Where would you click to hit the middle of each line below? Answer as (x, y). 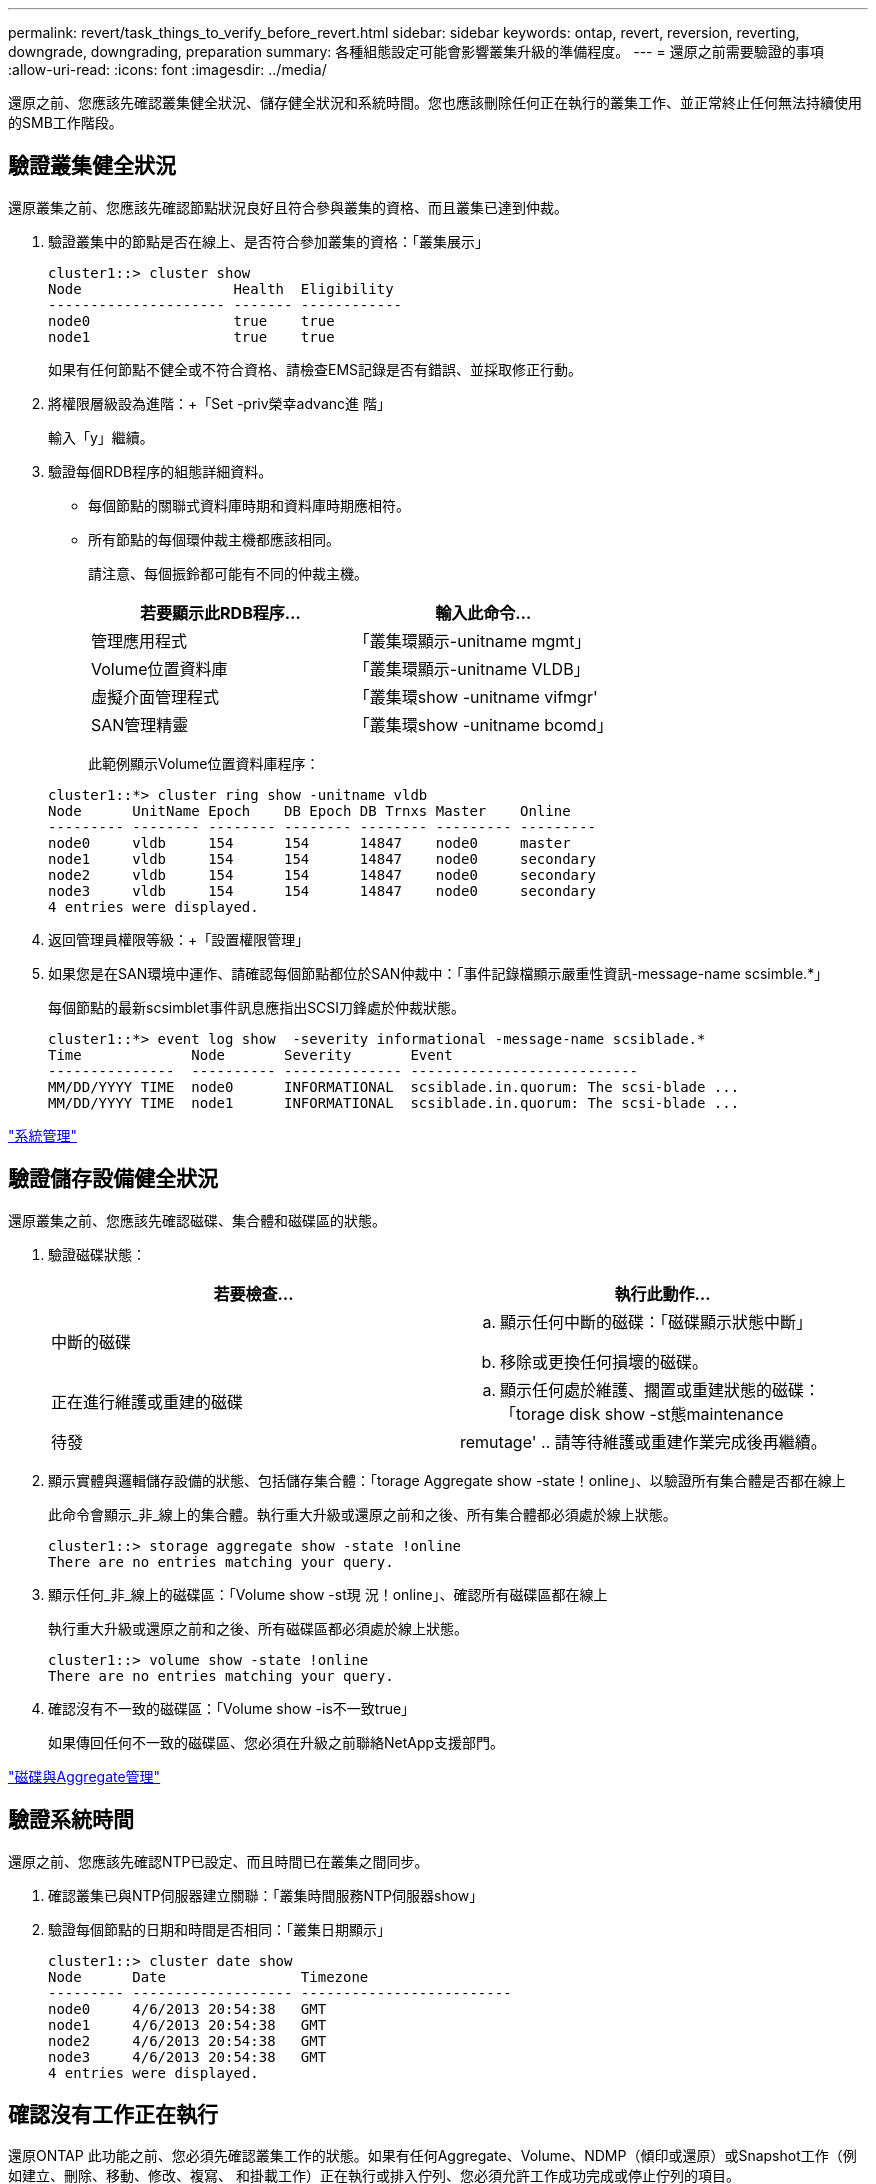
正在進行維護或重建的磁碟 (147, 1401)
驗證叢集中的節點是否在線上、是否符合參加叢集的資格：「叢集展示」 (268, 241)
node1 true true (191, 336)
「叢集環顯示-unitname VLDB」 (471, 668)
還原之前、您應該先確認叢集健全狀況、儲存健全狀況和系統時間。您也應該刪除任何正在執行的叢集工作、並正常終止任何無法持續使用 (435, 102)
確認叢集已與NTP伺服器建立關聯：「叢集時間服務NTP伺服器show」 (266, 1895)
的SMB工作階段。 (65, 122)
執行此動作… (662, 1293)
